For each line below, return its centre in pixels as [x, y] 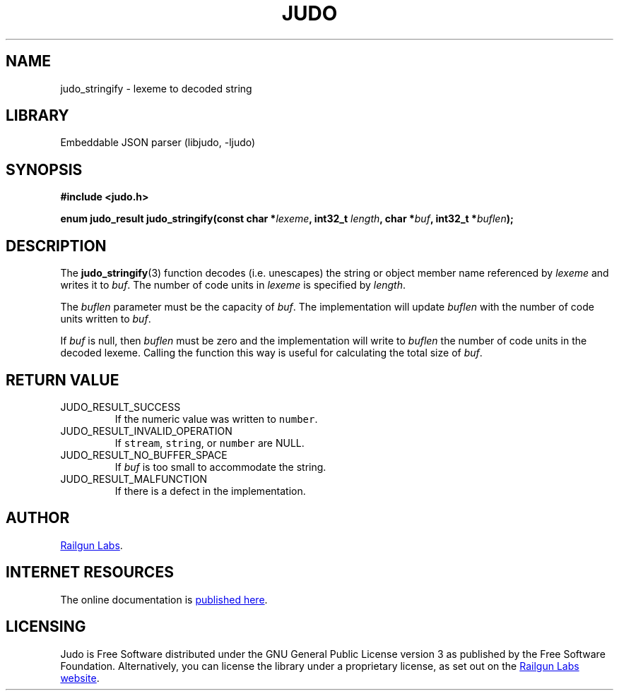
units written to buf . [106, 319]
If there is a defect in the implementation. [210, 491]
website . [80, 678]
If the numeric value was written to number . [216, 419]
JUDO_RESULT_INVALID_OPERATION [146, 431]
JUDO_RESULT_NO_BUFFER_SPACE [144, 455]
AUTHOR [38, 518]
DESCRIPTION [56, 246]
